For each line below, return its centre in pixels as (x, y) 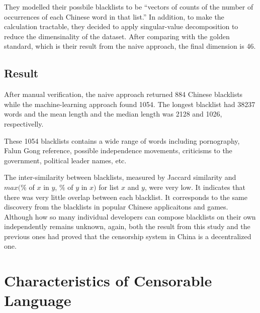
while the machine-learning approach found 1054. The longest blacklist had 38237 (130, 104)
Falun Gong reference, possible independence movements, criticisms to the (118, 150)
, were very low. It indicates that (195, 187)
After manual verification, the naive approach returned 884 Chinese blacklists (123, 94)
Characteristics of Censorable (108, 281)
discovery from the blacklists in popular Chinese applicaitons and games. (116, 207)
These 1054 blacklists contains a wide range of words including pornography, (122, 140)
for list (109, 187)
